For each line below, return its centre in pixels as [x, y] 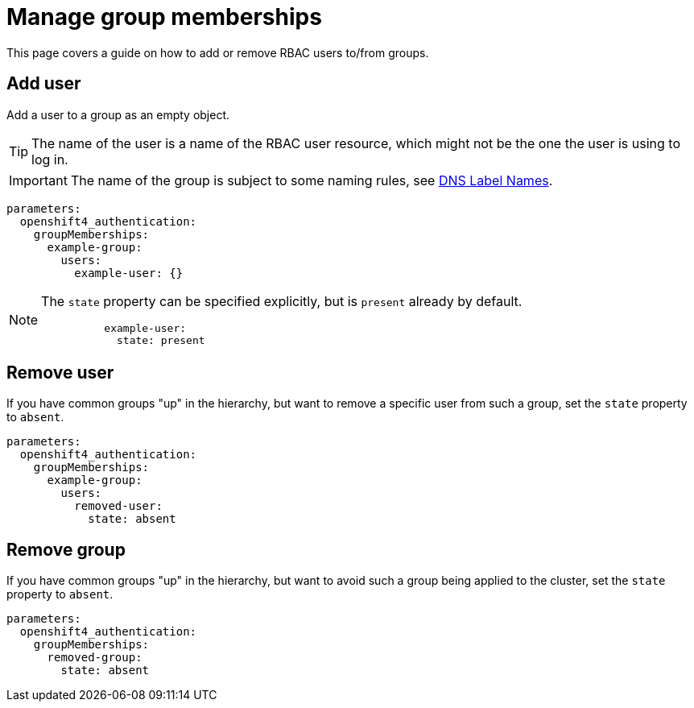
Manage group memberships [164, 17]
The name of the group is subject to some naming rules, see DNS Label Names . [312, 180]
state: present [161, 340]
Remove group [66, 549]
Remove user [60, 373]
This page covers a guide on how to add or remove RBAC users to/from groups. [218, 52]
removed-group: [95, 658]
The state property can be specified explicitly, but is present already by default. [282, 301]
